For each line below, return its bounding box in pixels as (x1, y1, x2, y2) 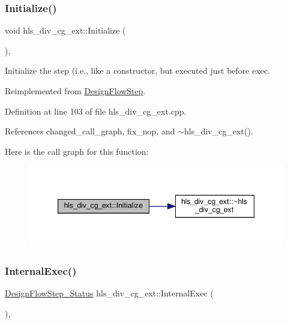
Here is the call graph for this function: (5, 145, 149, 157)
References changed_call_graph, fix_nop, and (5, 125, 175, 137)
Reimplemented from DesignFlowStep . (5, 85, 146, 97)
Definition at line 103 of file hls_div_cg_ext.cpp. (5, 104, 187, 117)
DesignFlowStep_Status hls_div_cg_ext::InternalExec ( (5, 287, 214, 299)
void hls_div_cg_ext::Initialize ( (5, 24, 126, 37)
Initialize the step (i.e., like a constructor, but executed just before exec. (5, 64, 271, 77)
